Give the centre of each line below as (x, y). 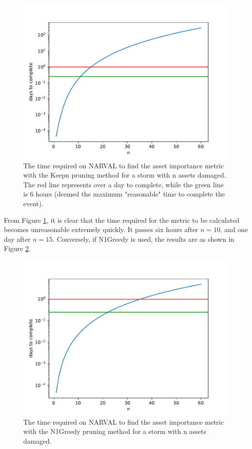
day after (17, 239)
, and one (234, 229)
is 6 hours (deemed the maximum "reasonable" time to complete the (124, 194)
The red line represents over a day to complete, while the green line (124, 184)
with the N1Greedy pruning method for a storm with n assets (115, 431)
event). (33, 203)
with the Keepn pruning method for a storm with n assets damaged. (125, 175)
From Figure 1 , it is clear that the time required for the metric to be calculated (122, 220)
